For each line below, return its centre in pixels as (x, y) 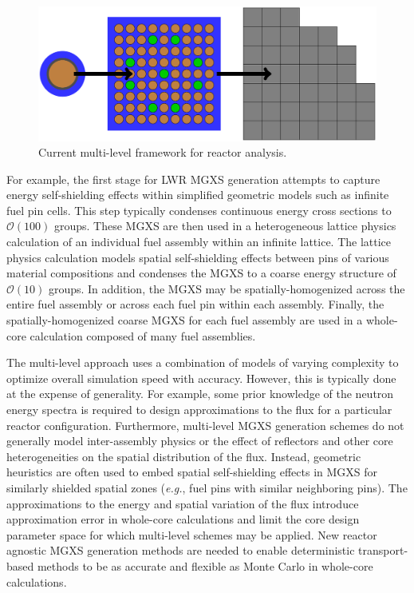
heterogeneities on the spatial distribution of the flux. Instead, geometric (184, 456)
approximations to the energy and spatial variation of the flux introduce (183, 503)
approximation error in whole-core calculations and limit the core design (183, 519)
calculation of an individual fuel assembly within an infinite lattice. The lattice (199, 242)
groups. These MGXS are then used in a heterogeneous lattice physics (225, 226)
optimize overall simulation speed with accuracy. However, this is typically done (201, 378)
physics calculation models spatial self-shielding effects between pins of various (198, 257)
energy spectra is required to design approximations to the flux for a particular (199, 410)
